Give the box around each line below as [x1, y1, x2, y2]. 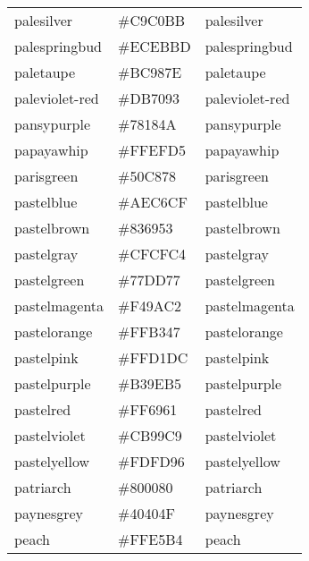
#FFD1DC [118, 347, 188, 368]
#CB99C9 [118, 425, 182, 446]
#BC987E [118, 62, 182, 82]
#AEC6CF [118, 191, 188, 212]
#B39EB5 [118, 373, 181, 394]
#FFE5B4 [118, 529, 183, 549]
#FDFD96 [118, 451, 185, 472]
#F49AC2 [118, 295, 181, 316]
